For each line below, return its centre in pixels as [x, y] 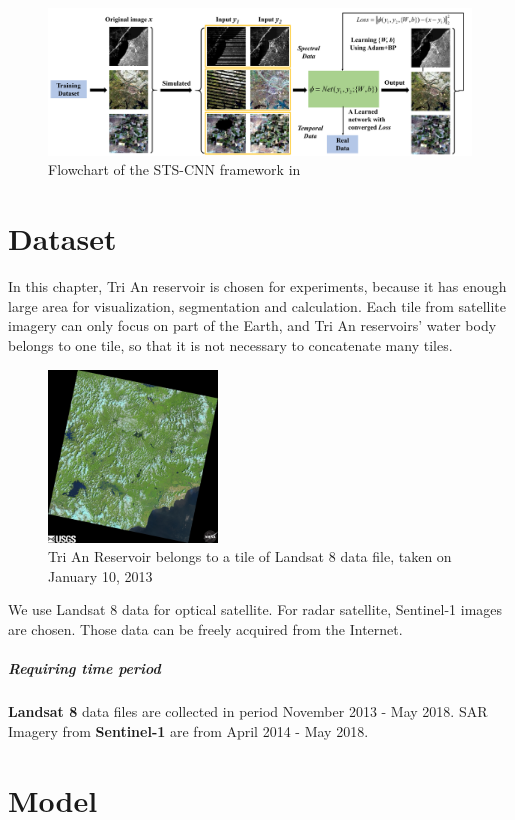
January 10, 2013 [100, 575]
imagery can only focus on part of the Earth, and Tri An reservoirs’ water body [252, 325]
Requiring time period [84, 668]
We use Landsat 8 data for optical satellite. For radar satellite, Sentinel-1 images [255, 609]
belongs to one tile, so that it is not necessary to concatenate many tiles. [230, 344]
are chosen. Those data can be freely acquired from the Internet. [205, 629]
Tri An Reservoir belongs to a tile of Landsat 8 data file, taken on [250, 556]
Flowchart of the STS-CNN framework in [174, 169]
